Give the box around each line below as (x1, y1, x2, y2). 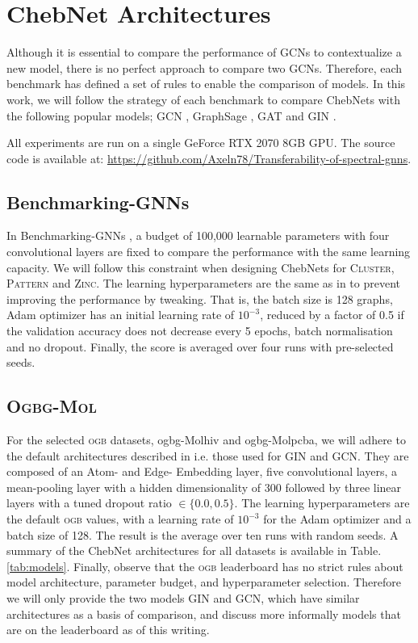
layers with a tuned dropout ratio (6, 494, 172, 511)
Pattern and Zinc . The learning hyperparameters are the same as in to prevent (6, 275, 401, 292)
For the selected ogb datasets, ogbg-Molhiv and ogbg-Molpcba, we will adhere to (6, 431, 406, 448)
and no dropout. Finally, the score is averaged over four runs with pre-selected (6, 338, 394, 355)
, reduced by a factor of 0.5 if (260, 306, 404, 323)
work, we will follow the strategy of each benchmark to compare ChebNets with (6, 90, 400, 107)
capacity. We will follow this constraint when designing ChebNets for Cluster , (6, 258, 395, 275)
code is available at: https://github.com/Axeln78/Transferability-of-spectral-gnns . (6, 149, 412, 166)
